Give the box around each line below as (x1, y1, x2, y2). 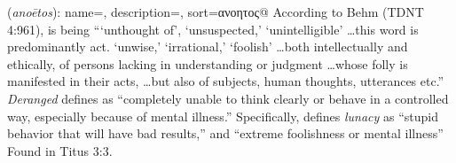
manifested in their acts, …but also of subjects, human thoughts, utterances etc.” (7, 72, 444, 90)
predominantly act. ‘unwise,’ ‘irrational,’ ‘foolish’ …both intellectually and (7, 37, 408, 56)
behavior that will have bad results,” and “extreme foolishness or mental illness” (7, 124, 444, 143)
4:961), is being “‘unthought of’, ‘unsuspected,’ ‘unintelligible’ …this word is (7, 19, 419, 38)
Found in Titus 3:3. (7, 141, 113, 159)
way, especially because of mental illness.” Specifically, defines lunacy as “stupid (7, 106, 438, 125)
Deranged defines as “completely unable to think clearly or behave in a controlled (7, 89, 449, 107)
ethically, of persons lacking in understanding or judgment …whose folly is (7, 54, 408, 73)
